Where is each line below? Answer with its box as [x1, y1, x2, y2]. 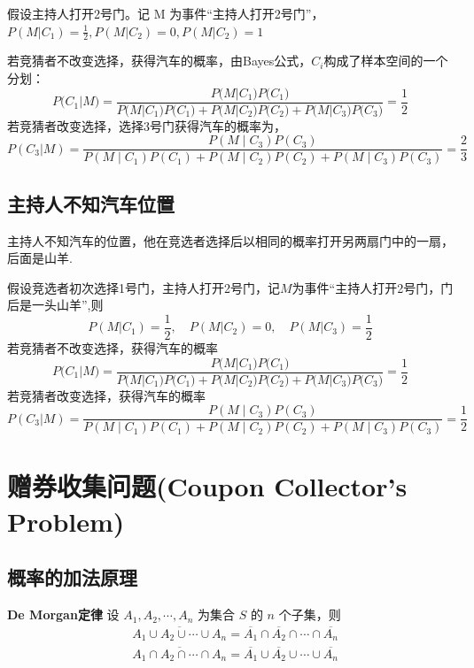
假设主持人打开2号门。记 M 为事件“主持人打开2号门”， [7, 4, 324, 22]
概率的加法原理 [7, 564, 137, 591]
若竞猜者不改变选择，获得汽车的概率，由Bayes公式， [7, 51, 312, 70]
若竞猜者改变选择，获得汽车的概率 [7, 386, 206, 404]
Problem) [7, 503, 125, 539]
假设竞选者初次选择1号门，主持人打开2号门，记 [7, 278, 280, 296]
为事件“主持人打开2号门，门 [291, 278, 454, 296]
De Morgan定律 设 [7, 605, 120, 624]
